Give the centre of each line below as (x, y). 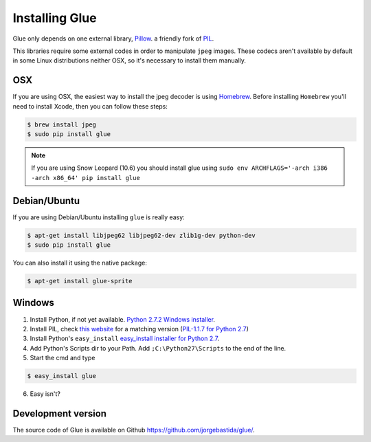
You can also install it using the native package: (80, 263)
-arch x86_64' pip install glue (86, 178)
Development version (59, 413)
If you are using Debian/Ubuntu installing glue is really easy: (99, 217)
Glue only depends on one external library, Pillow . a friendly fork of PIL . (113, 38)
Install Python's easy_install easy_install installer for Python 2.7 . (125, 339)
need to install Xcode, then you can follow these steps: (90, 106)
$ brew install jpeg (61, 124)
